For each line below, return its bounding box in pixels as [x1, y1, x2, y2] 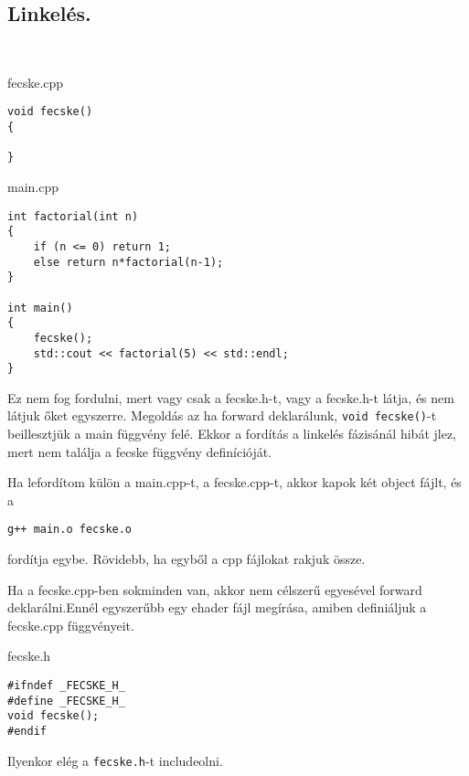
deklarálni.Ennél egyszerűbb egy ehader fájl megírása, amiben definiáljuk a [7, 598, 427, 617]
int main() [7, 301, 73, 314]
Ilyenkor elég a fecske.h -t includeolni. [7, 750, 223, 770]
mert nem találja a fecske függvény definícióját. [7, 441, 272, 461]
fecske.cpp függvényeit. [7, 615, 134, 634]
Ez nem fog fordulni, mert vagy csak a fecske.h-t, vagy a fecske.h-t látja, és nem [7, 388, 454, 407]
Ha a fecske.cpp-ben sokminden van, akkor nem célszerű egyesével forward [7, 579, 422, 599]
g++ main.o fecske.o [7, 523, 133, 537]
